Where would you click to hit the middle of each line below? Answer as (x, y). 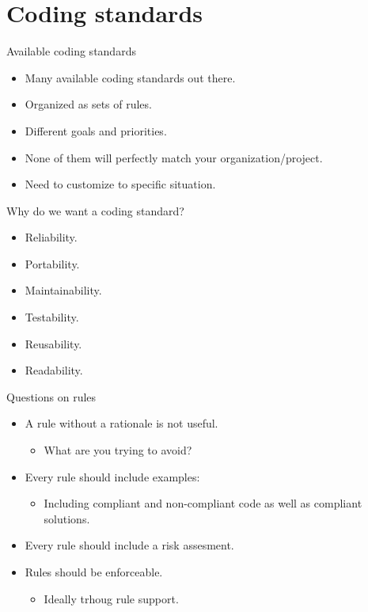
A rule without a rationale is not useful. (121, 423)
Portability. (52, 263)
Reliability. (51, 237)
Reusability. (53, 343)
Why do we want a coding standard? (95, 210)
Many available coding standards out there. (130, 77)
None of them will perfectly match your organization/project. (174, 157)
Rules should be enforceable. (94, 572)
